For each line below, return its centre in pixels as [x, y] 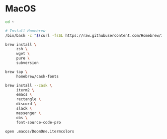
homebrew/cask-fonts [37, 76]
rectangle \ [29, 99]
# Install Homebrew [25, 31]
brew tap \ [16, 72]
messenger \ [29, 113]
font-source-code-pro [39, 122]
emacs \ [24, 95]
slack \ [24, 109]
